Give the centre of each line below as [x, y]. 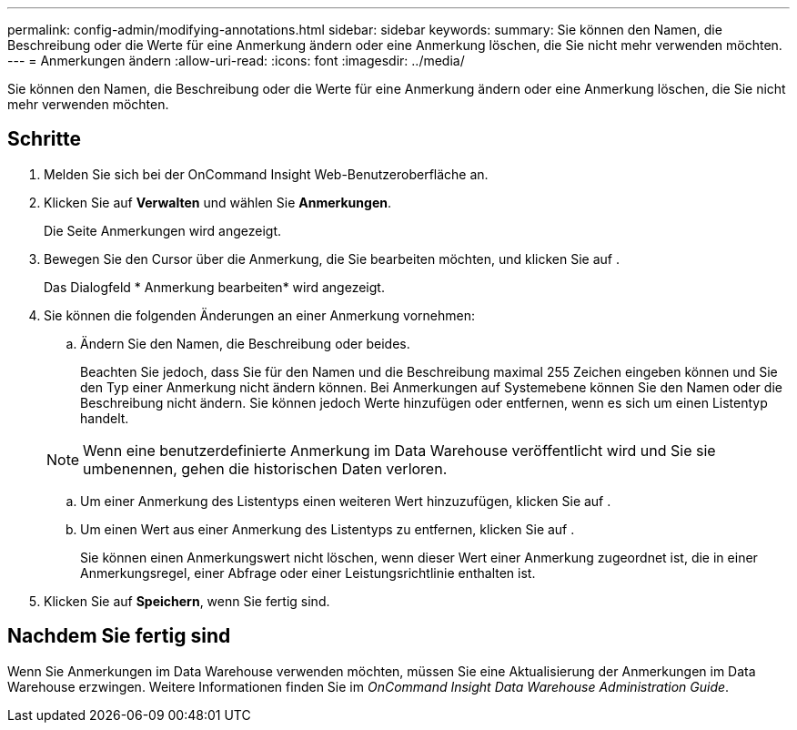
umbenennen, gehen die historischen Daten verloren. [265, 468]
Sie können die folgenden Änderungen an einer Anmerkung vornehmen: [259, 315]
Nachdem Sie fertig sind [119, 636]
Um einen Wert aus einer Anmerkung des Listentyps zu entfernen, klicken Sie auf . [328, 529]
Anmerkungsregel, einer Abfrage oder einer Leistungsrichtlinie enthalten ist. [308, 573]
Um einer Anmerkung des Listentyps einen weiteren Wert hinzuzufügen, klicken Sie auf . [346, 501]
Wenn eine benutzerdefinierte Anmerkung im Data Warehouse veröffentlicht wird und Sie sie [399, 450]
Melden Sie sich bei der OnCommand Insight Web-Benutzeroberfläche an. [266, 174]
